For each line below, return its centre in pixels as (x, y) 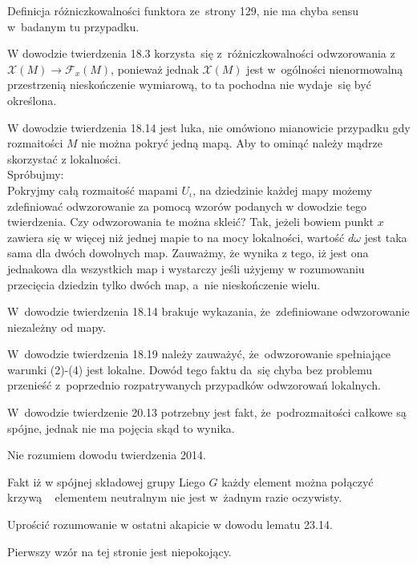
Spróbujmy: (36, 174)
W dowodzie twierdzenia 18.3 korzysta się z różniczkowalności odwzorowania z (201, 53)
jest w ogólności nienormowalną (325, 69)
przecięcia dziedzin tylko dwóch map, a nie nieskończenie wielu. (164, 284)
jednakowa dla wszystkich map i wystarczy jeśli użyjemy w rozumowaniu (186, 268)
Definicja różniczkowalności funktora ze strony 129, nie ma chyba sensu (183, 10)
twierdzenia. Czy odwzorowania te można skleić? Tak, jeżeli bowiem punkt (191, 222)
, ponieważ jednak (155, 69)
